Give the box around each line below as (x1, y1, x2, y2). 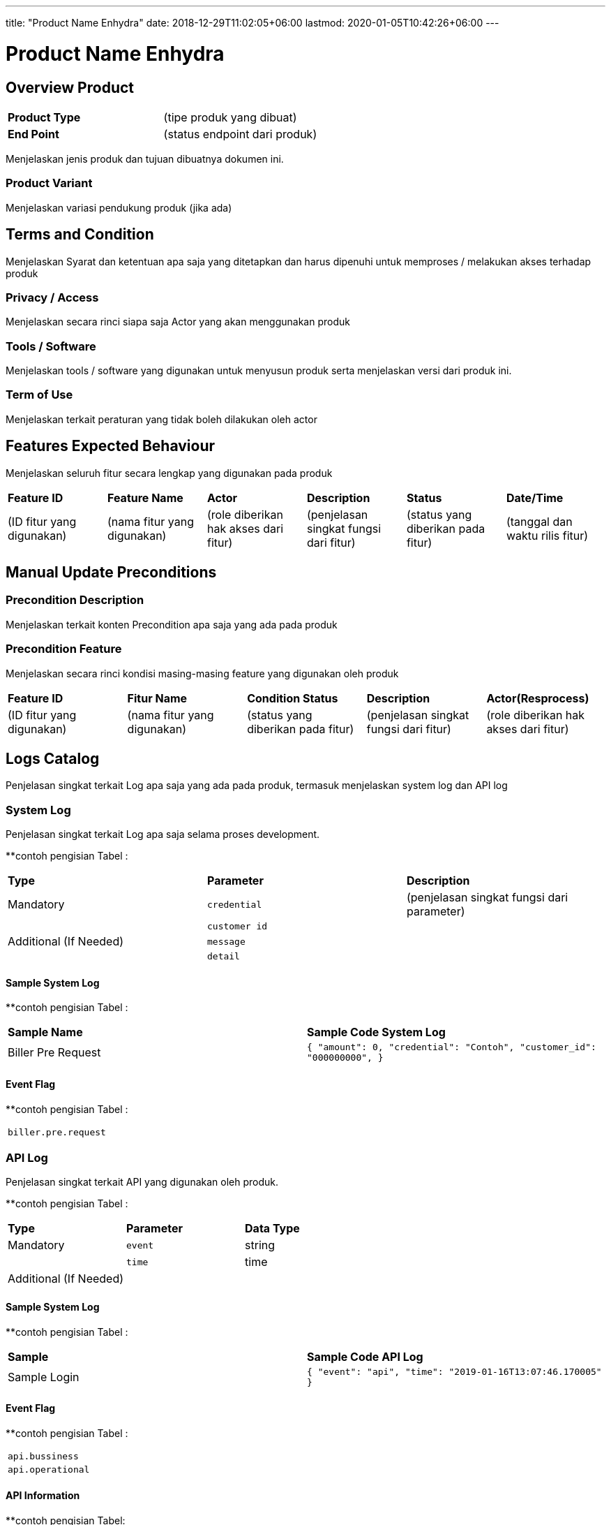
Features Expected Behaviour (6, 437, 216, 455)
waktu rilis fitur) (506, 528, 589, 543)
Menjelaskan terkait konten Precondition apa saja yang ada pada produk (6, 618, 338, 631)
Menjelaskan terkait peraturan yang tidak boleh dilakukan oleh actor (6, 413, 317, 425)
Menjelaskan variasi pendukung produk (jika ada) (6, 201, 232, 214)
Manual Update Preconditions (6, 563, 217, 582)
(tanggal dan (506, 514, 573, 529)
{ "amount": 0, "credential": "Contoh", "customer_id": (307, 1042, 596, 1053)
